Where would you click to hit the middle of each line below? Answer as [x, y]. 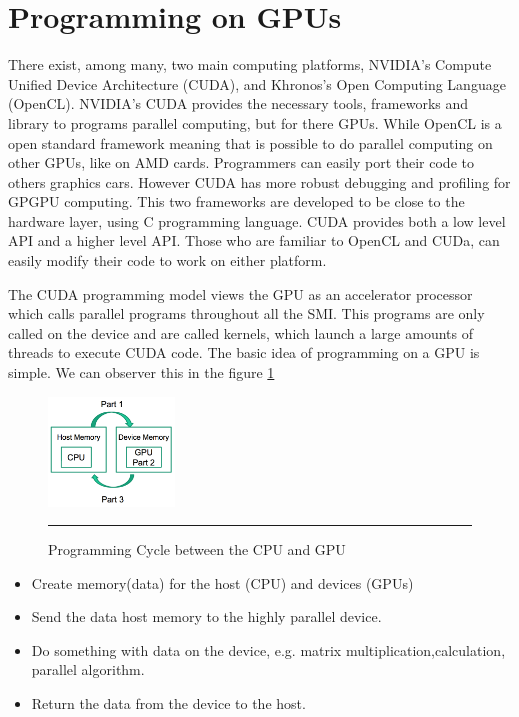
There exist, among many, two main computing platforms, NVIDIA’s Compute [250, 64]
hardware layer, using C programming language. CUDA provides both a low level [257, 220]
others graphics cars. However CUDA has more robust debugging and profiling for [259, 181]
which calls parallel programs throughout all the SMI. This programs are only [246, 313]
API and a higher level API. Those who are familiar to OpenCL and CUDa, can [254, 240]
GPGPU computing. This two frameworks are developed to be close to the [236, 201]
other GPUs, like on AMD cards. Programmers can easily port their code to [241, 162]
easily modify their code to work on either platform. [167, 260]
